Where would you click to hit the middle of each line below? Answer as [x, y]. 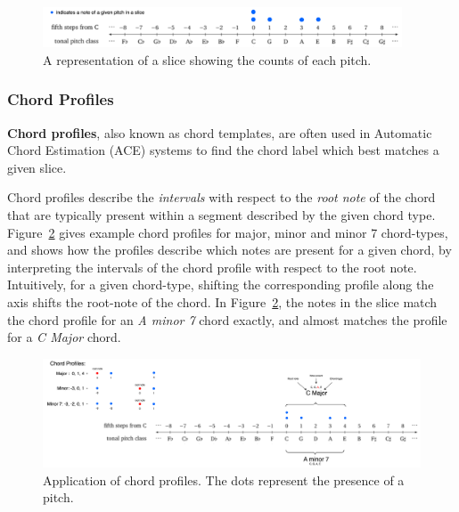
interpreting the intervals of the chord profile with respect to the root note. [212, 267]
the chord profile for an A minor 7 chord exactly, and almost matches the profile [227, 319]
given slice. [37, 167]
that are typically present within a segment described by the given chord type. [221, 215]
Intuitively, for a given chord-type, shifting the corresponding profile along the [221, 284]
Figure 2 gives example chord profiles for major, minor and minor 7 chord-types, [228, 232]
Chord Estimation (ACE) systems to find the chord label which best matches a [223, 150]
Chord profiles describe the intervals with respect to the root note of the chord [221, 197]
